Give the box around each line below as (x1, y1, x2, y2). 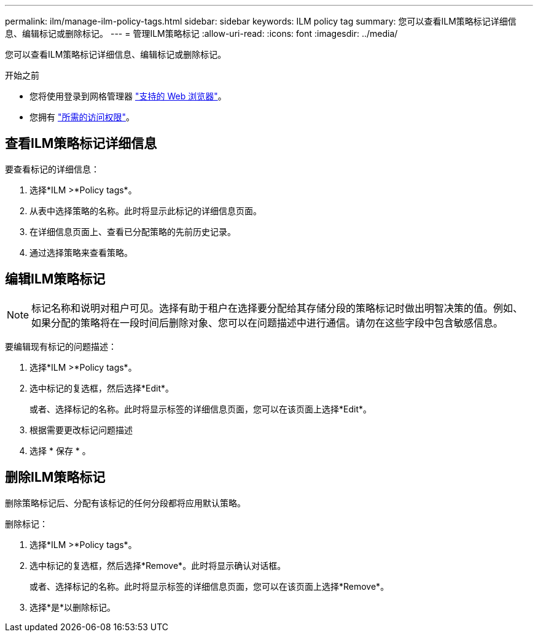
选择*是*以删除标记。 (29, 601, 116, 612)
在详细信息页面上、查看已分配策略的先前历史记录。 (29, 226, 236, 237)
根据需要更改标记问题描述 (29, 424, 133, 435)
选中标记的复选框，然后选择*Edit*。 (29, 382, 174, 393)
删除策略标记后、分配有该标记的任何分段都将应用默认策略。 (5, 497, 246, 508)
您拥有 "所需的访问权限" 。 (29, 112, 134, 122)
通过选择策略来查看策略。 (29, 247, 133, 258)
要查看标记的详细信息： (5, 163, 99, 174)
